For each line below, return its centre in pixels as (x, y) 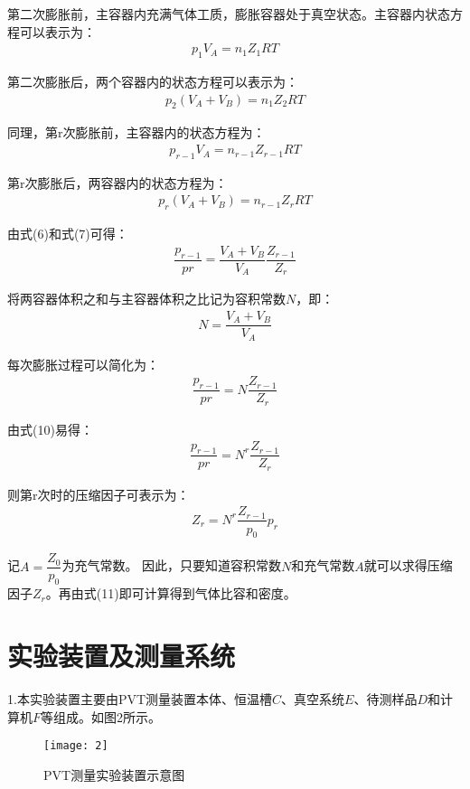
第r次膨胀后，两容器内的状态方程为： (117, 182)
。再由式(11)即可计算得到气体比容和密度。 (171, 593)
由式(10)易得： (50, 429)
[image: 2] (76, 746)
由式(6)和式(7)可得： (68, 234)
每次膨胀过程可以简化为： (83, 364)
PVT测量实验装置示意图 (114, 774)
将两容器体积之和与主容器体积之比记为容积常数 (146, 299)
